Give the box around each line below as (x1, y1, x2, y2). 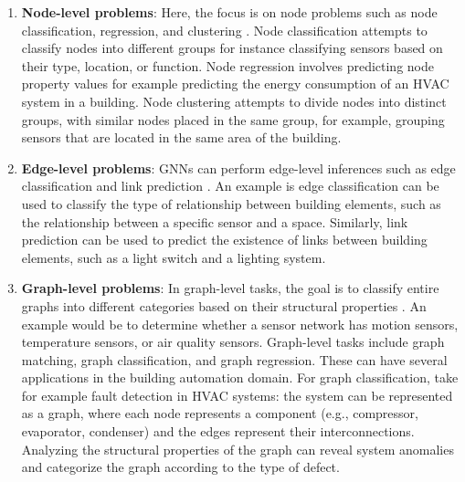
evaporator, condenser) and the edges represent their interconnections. (21, 422, 415, 441)
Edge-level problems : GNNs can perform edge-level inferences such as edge (21, 158, 456, 177)
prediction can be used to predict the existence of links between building (21, 230, 428, 249)
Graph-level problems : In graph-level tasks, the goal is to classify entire (21, 278, 439, 298)
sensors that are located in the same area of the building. (21, 128, 342, 147)
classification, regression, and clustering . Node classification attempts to (21, 20, 428, 39)
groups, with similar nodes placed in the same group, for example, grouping (21, 110, 445, 129)
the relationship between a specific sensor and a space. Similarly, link (21, 212, 408, 231)
